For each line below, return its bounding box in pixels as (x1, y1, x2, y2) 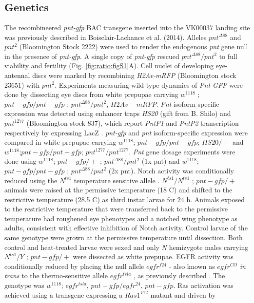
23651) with (4, 79, 40, 90)
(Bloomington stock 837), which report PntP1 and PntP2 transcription (26, 117, 239, 128)
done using (4, 156, 37, 166)
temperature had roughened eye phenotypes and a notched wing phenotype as (4, 213, 237, 223)
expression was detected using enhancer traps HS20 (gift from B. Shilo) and (4, 108, 231, 118)
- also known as (169, 261, 215, 271)
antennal (4, 70, 30, 80)
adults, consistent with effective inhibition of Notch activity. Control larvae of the (4, 223, 248, 233)
